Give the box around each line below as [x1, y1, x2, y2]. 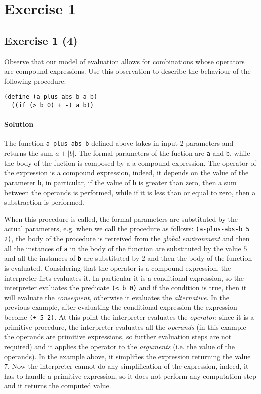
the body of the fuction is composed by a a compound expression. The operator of [4, 157, 256, 168]
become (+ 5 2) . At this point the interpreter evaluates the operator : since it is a [4, 312, 254, 322]
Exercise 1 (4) [4, 32, 78, 48]
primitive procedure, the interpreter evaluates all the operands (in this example [4, 321, 246, 332]
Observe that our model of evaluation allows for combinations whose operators [4, 56, 245, 66]
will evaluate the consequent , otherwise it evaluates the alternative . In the [4, 292, 229, 302]
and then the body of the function [147, 253, 252, 263]
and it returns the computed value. [4, 380, 111, 391]
